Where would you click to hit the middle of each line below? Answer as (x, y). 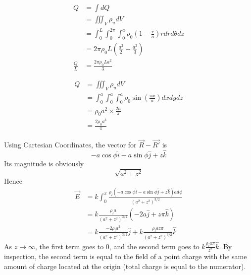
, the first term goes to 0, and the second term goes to (117, 246)
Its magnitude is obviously (44, 164)
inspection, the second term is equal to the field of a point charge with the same (125, 256)
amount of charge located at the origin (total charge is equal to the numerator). (125, 266)
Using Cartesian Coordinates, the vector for (70, 145)
